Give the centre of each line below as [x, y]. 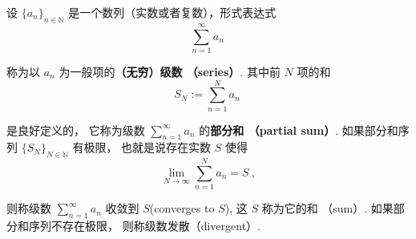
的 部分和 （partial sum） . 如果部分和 [299, 130]
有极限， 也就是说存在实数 [142, 147]
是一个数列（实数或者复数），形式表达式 [172, 12]
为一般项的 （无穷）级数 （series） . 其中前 [170, 71]
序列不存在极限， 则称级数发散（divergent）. [144, 226]
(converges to [182, 208]
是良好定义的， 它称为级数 [76, 130]
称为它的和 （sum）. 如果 [327, 208]
